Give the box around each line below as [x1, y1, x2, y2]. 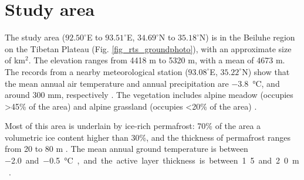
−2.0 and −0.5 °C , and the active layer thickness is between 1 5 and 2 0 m [5, 154, 299, 167]
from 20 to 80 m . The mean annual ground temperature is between [5, 142, 248, 155]
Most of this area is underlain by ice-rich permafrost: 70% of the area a [5, 120, 261, 132]
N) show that [242, 65, 290, 77]
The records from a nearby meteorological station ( [5, 65, 188, 77]
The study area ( [5, 31, 66, 43]
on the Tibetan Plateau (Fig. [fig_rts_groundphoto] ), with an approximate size [5, 42, 292, 55]
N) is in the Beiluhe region [199, 31, 295, 43]
